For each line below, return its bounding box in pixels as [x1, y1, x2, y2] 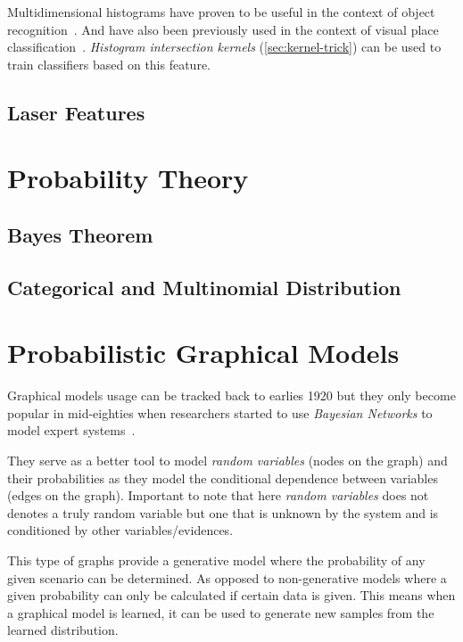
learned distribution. [7, 621, 119, 639]
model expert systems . [7, 421, 136, 440]
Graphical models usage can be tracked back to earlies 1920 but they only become [7, 386, 456, 405]
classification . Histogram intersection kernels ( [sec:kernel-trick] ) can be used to [7, 37, 442, 56]
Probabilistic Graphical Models [7, 334, 400, 371]
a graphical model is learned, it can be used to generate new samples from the [7, 603, 434, 621]
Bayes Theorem [7, 220, 153, 248]
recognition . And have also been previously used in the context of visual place [7, 20, 439, 38]
